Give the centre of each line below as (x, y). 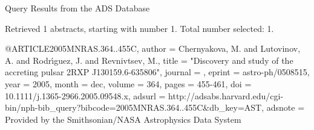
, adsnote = (283, 107)
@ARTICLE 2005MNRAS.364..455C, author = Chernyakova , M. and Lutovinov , (153, 48)
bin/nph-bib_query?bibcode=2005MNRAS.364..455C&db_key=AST (133, 107)
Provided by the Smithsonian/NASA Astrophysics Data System (123, 119)
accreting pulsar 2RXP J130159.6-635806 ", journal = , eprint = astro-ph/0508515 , (157, 72)
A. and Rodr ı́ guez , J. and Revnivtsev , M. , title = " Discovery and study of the (149, 60)
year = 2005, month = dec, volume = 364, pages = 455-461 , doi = (128, 83)
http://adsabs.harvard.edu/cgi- (226, 95)
